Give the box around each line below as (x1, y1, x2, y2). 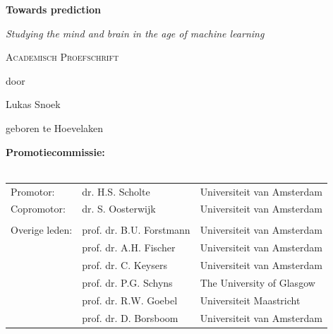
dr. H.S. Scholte (82, 184, 150, 198)
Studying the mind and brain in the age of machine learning (6, 25, 265, 40)
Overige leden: (11, 222, 73, 237)
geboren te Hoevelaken (6, 120, 104, 135)
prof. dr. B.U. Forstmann (82, 222, 190, 237)
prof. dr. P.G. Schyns (82, 275, 173, 290)
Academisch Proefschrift (6, 49, 119, 64)
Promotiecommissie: (6, 144, 105, 159)
